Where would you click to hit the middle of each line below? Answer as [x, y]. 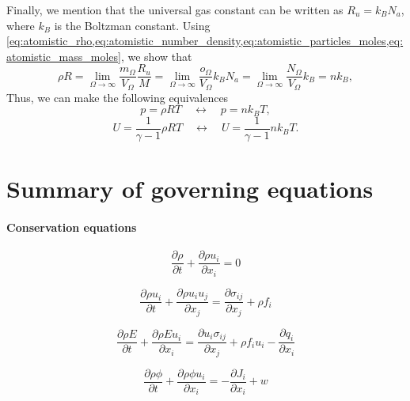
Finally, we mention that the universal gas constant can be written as [175, 9]
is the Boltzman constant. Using [132, 25]
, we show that [156, 56]
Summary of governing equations [190, 189]
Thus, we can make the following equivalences [118, 97]
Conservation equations [72, 227]
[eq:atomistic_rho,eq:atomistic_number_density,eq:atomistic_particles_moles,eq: [205, 41]
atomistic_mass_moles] [64, 56]
